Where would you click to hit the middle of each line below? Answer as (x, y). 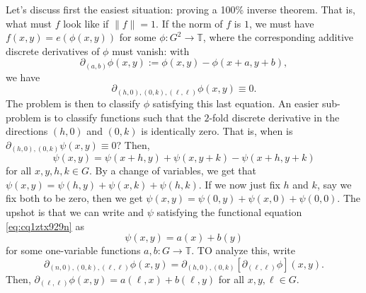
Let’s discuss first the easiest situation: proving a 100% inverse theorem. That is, (181, 9)
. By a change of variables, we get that (172, 171)
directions (27, 131)
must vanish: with (151, 50)
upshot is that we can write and (75, 212)
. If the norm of (189, 23)
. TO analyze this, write (243, 250)
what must (29, 23)
